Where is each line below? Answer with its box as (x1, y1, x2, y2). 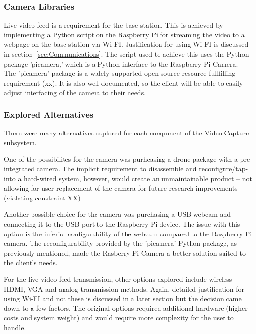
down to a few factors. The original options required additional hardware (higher (4, 302, 248, 313)
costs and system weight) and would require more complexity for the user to (4, 312, 234, 323)
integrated (4, 163, 34, 173)
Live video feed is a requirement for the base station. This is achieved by (4, 20, 223, 30)
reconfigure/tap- (199, 163, 248, 173)
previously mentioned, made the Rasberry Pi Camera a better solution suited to (4, 247, 246, 258)
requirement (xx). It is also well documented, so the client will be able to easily (4, 77, 243, 88)
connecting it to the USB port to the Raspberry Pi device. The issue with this (4, 218, 240, 229)
